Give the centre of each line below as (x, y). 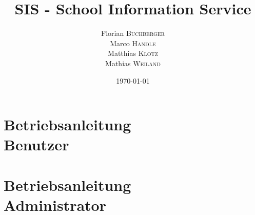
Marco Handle (133, 43)
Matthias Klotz (133, 53)
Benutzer (36, 144)
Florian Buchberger (133, 33)
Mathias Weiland (133, 63)
